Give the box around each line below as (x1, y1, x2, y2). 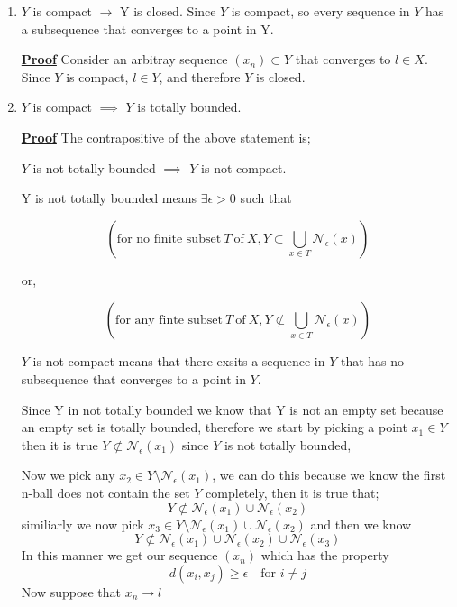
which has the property (260, 546, 389, 565)
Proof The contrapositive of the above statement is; (21, 127, 311, 146)
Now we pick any (21, 465, 115, 484)
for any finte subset (115, 314, 223, 327)
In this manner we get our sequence (21, 546, 218, 565)
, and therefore (159, 67, 241, 86)
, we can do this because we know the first (212, 465, 446, 484)
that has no (340, 352, 405, 371)
